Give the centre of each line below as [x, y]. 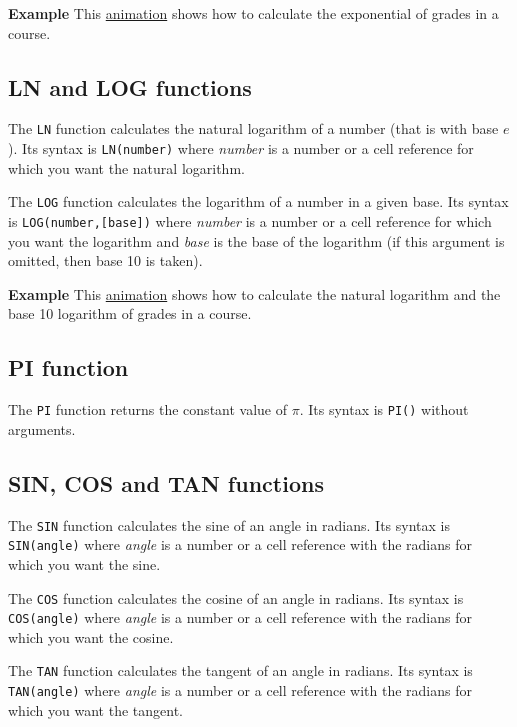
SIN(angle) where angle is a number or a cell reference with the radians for [240, 544]
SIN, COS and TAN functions [166, 482]
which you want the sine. [84, 563]
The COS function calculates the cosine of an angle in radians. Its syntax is [236, 597]
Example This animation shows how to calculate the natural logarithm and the [254, 293]
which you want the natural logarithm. [126, 167]
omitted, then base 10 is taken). [105, 260]
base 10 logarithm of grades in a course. [130, 313]
